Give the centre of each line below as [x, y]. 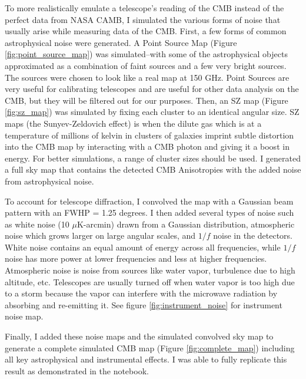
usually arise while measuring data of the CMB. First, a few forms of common [146, 31]
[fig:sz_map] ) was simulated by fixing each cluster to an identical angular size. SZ [152, 112]
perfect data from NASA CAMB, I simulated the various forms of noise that [143, 19]
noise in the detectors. [253, 235]
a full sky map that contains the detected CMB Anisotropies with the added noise [153, 169]
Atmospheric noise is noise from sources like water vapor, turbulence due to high [150, 270]
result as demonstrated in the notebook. [77, 370]
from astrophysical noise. [49, 181]
